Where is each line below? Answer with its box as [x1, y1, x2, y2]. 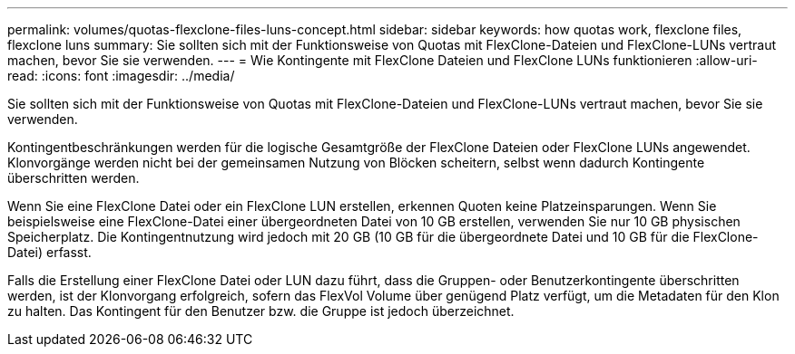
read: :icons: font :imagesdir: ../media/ [7, 68, 235, 83]
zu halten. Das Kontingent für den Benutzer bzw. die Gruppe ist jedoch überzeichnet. [7, 303, 515, 319]
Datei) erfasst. [7, 244, 92, 260]
